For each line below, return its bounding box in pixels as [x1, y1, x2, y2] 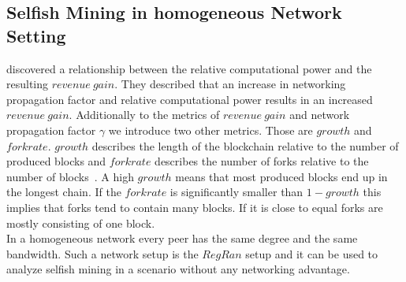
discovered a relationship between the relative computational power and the [6, 60, 372, 76]
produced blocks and [6, 153, 106, 169]
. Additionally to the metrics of [69, 106, 220, 123]
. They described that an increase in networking [114, 76, 346, 92]
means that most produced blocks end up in [175, 168, 388, 184]
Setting [6, 23, 66, 47]
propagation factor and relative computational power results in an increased [6, 91, 373, 107]
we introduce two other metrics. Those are [108, 121, 313, 138]
